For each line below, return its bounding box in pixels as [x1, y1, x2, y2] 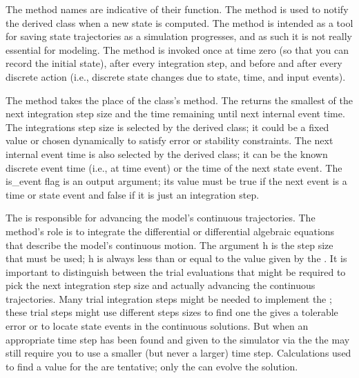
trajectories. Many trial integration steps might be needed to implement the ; [6, 291, 332, 306]
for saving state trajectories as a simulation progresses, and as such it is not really [6, 29, 352, 43]
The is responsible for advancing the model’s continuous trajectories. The [6, 210, 316, 225]
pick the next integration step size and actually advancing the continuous [6, 278, 316, 292]
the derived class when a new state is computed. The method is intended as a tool [6, 15, 353, 30]
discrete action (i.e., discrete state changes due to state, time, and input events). [6, 69, 346, 83]
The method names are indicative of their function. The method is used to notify [6, 2, 349, 16]
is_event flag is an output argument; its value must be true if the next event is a [6, 174, 347, 188]
